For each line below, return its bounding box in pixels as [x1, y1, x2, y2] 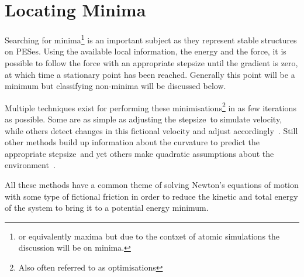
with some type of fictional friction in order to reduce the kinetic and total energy [5, 190, 298, 202]
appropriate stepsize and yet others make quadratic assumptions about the [5, 147, 274, 159]
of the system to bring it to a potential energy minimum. [5, 201, 209, 214]
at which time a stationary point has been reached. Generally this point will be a [5, 68, 295, 80]
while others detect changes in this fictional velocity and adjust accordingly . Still [5, 124, 298, 136]
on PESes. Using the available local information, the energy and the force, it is [5, 45, 286, 57]
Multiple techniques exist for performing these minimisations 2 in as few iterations [5, 100, 296, 114]
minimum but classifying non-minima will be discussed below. [5, 80, 226, 92]
